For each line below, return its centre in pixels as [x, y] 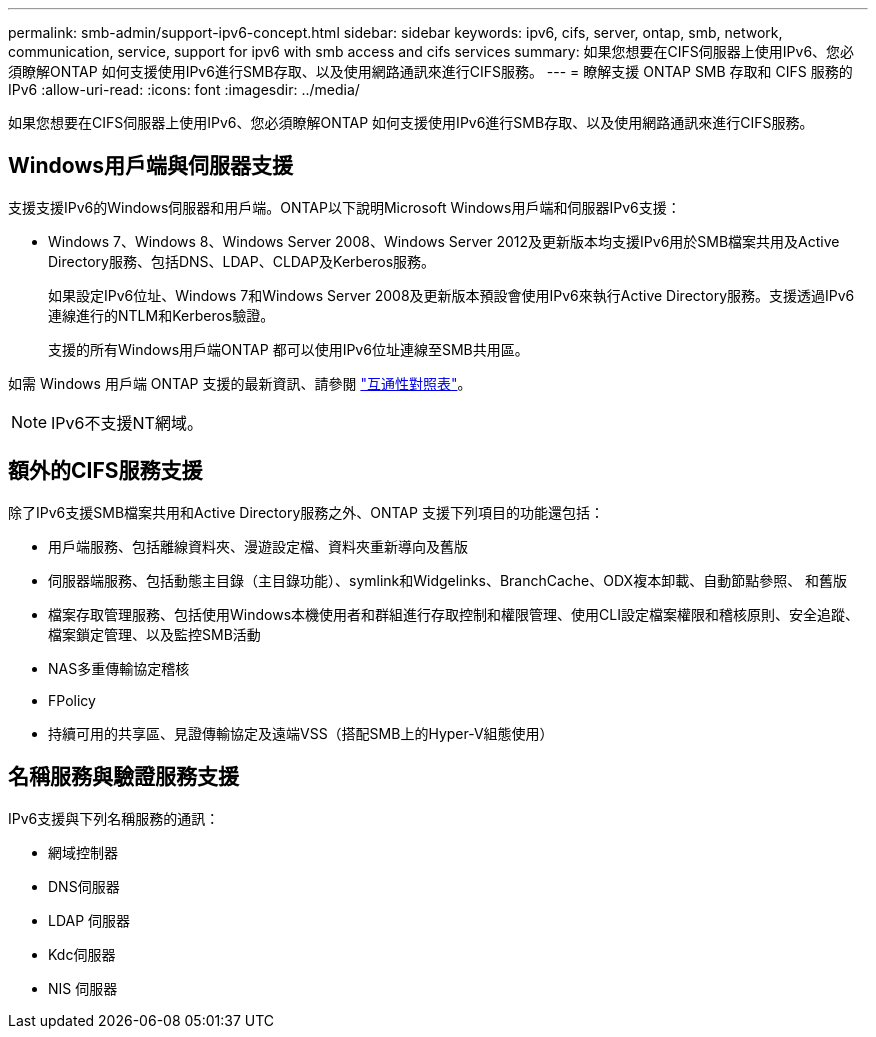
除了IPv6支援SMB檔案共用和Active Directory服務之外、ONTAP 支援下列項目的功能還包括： [306, 512]
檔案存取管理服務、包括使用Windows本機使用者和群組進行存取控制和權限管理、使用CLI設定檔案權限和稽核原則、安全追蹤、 [453, 614]
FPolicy [72, 700]
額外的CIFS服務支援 [105, 471]
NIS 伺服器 [83, 988]
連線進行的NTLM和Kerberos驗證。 [161, 315]
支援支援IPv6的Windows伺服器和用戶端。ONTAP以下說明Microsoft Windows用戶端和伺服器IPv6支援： [344, 207]
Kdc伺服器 [82, 954]
